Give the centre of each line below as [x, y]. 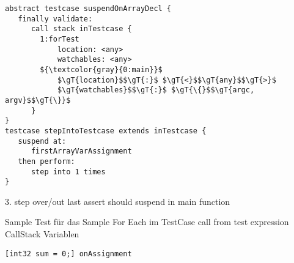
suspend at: [42, 141]
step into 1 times [68, 172]
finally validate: [55, 19]
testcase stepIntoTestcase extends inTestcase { [106, 131]
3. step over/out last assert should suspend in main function [118, 201]
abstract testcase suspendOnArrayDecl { [88, 9]
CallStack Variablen [42, 234]
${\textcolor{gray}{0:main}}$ [101, 69]
